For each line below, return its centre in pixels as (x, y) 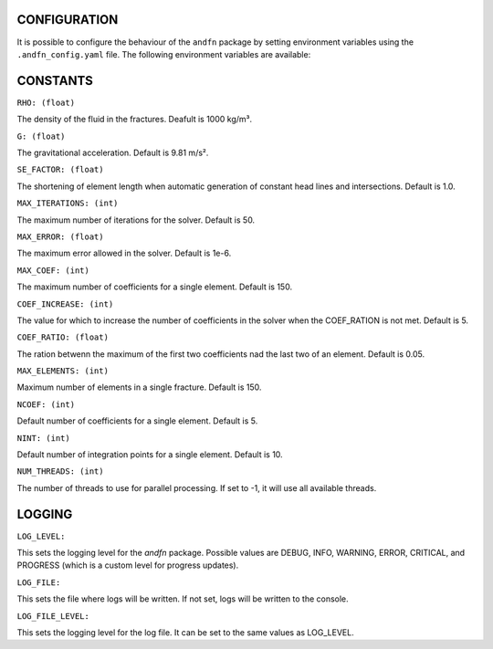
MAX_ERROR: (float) (60, 236)
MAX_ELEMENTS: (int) (63, 371)
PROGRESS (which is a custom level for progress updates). (128, 565)
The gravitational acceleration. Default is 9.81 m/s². (113, 152)
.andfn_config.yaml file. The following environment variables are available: (164, 54)
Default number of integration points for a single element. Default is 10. (150, 455)
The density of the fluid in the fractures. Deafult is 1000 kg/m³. (135, 120)
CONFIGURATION (68, 20)
